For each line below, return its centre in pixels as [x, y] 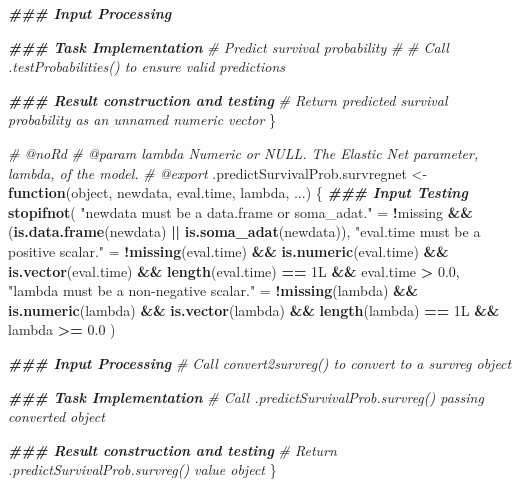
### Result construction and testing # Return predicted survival [228, 99]
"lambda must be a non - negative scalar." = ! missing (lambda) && [213, 290]
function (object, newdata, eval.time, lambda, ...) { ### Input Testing [238, 192]
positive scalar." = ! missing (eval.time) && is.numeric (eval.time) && [228, 250]
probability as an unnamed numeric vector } [142, 119]
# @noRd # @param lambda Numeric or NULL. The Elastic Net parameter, [243, 152]
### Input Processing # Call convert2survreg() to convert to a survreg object [260, 362]
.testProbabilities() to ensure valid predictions [146, 66]
